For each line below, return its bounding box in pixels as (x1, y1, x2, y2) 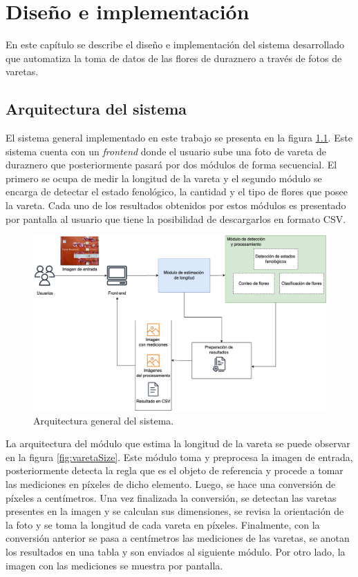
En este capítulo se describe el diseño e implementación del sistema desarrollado (6, 37, 345, 52)
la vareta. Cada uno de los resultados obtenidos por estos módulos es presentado (6, 198, 346, 213)
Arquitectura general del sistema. (33, 413, 174, 427)
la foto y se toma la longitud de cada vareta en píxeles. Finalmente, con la (6, 517, 320, 531)
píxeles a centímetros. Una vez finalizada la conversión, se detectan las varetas (6, 490, 337, 505)
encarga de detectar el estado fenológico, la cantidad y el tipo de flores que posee (6, 184, 348, 199)
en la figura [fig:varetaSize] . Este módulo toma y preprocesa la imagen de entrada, (6, 449, 353, 464)
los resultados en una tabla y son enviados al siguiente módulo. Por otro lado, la (6, 545, 346, 559)
